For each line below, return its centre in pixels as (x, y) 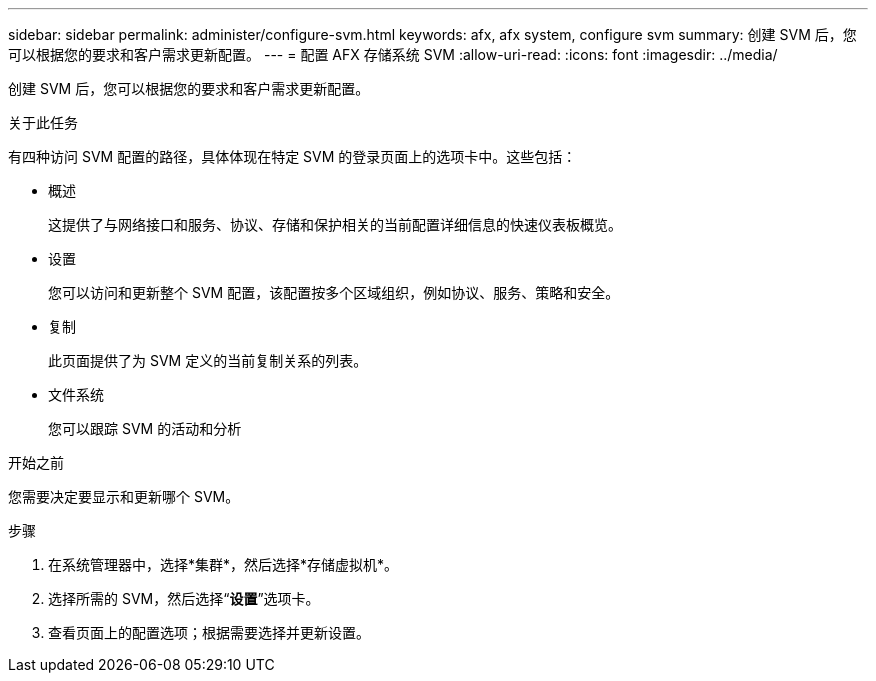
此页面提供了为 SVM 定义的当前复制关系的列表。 (208, 360)
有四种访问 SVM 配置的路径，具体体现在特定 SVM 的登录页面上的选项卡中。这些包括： (292, 156)
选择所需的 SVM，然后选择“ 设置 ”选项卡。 (184, 598)
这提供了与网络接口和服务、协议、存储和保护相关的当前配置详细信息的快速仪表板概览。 (335, 224)
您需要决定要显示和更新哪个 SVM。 (124, 496)
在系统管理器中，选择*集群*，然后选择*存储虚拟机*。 (223, 564)
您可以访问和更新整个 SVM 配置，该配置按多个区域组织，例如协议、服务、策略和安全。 (334, 292)
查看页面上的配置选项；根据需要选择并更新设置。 (209, 632)
